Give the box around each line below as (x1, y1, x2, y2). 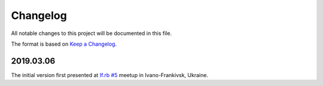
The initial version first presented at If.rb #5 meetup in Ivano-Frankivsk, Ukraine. (11, 71, 209, 78)
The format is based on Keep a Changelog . (11, 40, 117, 47)
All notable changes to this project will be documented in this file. (11, 30, 172, 37)
